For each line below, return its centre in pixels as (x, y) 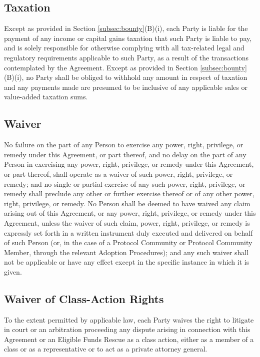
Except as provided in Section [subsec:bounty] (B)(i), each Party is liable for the (126, 28)
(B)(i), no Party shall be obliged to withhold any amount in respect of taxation (126, 77)
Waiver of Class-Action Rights (84, 298)
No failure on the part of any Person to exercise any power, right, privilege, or (124, 145)
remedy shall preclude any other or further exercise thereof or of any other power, (129, 193)
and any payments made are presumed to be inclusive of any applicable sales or (126, 87)
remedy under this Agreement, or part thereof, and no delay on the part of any (125, 154)
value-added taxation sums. (46, 97)
